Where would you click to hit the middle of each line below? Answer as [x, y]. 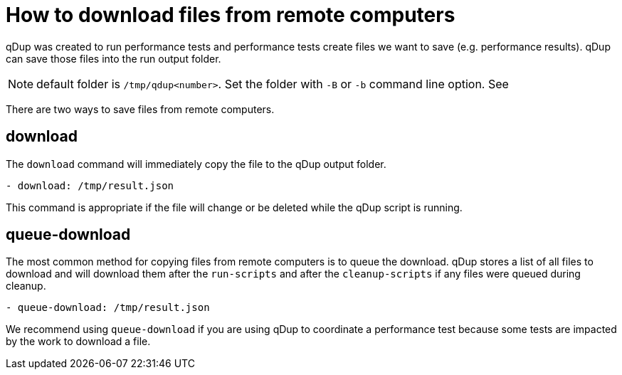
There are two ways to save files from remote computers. [140, 109]
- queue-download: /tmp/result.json [108, 308]
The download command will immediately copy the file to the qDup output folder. [196, 164]
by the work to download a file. [78, 342]
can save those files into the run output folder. [114, 58]
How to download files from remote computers [231, 15]
